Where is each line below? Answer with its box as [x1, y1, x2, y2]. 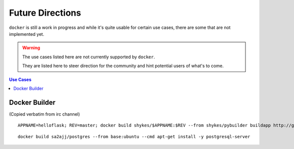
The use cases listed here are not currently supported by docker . [22, 54, 155, 60]
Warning [22, 45, 40, 51]
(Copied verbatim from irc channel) [9, 111, 80, 117]
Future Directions [9, 7, 81, 18]
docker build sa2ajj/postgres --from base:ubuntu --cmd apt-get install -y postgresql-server [18, 134, 250, 139]
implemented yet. [9, 31, 44, 37]
